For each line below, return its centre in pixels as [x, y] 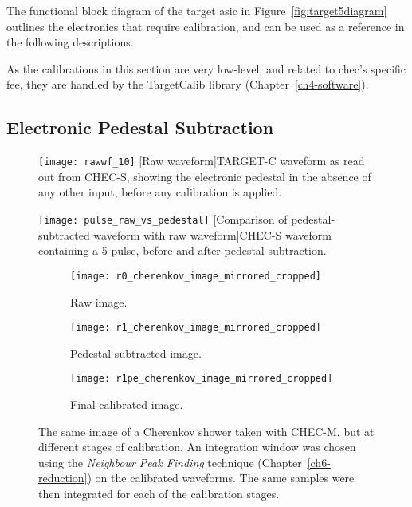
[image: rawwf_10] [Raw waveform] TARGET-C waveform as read [202, 161]
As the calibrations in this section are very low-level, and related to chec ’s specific [206, 68]
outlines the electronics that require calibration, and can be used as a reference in [206, 26]
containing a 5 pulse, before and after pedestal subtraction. [182, 250]
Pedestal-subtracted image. [136, 353]
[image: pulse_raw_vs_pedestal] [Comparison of [163, 219]
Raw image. [99, 301]
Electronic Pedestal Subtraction [140, 127]
